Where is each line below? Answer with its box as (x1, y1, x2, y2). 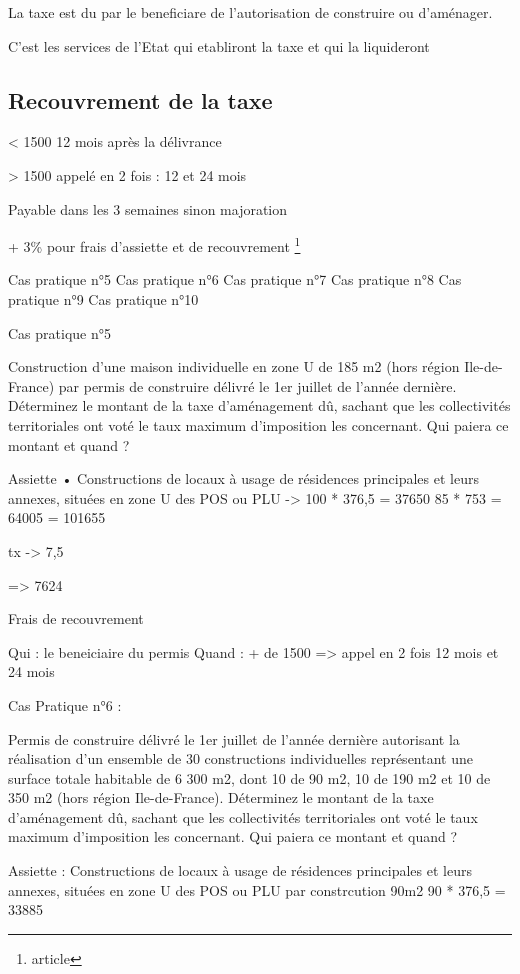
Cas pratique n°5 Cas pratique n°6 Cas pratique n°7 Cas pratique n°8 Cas (8, 269, 462, 290)
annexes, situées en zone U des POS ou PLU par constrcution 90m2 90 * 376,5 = (8, 879, 506, 900)
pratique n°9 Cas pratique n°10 (8, 289, 199, 310)
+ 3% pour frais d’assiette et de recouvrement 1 (8, 233, 301, 256)
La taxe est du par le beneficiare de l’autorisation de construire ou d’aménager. (8, 2, 493, 22)
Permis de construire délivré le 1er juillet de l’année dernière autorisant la (8, 728, 460, 749)
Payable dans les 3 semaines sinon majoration (8, 198, 288, 219)
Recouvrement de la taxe (8, 84, 273, 115)
